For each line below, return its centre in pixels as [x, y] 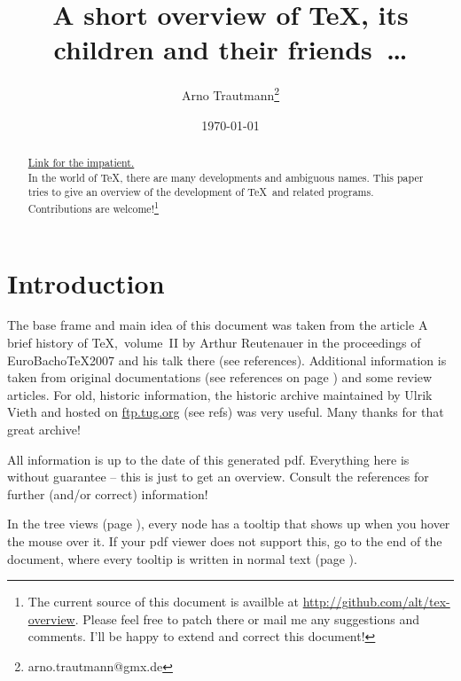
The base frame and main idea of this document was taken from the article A [218, 325]
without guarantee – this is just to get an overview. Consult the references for [218, 477]
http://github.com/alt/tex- [376, 602]
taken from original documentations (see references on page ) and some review [220, 377]
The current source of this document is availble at [164, 602]
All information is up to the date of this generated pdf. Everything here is [208, 459]
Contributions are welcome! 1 [93, 207]
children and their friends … [230, 49]
